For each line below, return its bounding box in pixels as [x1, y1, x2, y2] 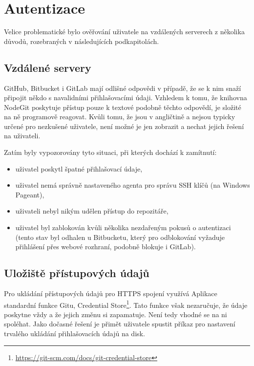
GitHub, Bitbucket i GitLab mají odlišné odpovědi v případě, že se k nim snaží [4, 83, 241, 93]
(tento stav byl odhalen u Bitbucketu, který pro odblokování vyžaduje [15, 232, 225, 242]
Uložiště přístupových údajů [4, 265, 149, 280]
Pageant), [15, 189, 44, 199]
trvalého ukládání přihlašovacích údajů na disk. [4, 328, 145, 339]
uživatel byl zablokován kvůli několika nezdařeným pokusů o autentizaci [15, 222, 231, 233]
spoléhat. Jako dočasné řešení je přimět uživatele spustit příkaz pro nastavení [4, 319, 235, 329]
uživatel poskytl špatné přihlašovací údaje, [15, 163, 143, 173]
